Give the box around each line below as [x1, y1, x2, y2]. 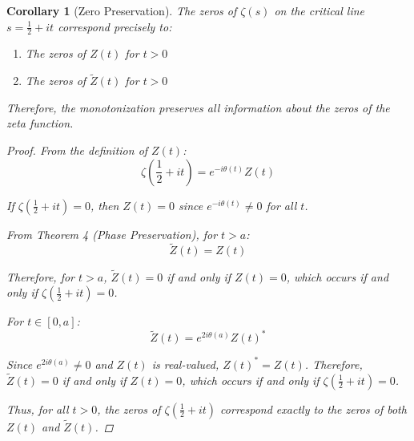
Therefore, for [6, 268, 75, 285]
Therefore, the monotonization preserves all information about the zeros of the [6, 99, 390, 115]
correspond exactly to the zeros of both [220, 400, 407, 417]
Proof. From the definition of [6, 142, 148, 159]
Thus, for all [6, 400, 69, 417]
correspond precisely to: [58, 18, 172, 34]
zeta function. [6, 115, 74, 131]
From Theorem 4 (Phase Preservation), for [6, 225, 218, 242]
